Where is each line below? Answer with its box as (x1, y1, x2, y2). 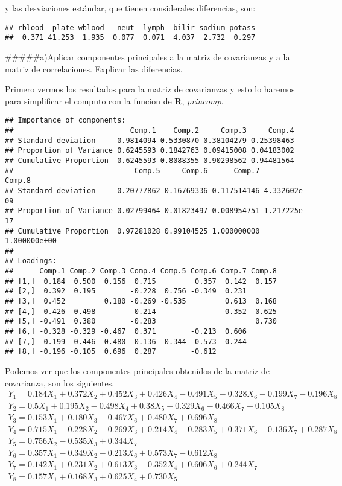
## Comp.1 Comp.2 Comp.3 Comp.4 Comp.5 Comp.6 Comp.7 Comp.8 (5, 267, 277, 276)
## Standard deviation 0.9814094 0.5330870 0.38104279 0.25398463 (5, 136, 294, 145)
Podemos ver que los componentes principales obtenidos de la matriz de (5, 365, 270, 377)
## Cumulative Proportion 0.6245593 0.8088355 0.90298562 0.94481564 (5, 156, 294, 165)
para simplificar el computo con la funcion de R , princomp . (5, 94, 224, 107)
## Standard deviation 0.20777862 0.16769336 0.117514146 (5, 186, 260, 195)
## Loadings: (5, 257, 57, 266)
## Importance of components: (5, 116, 126, 125)
